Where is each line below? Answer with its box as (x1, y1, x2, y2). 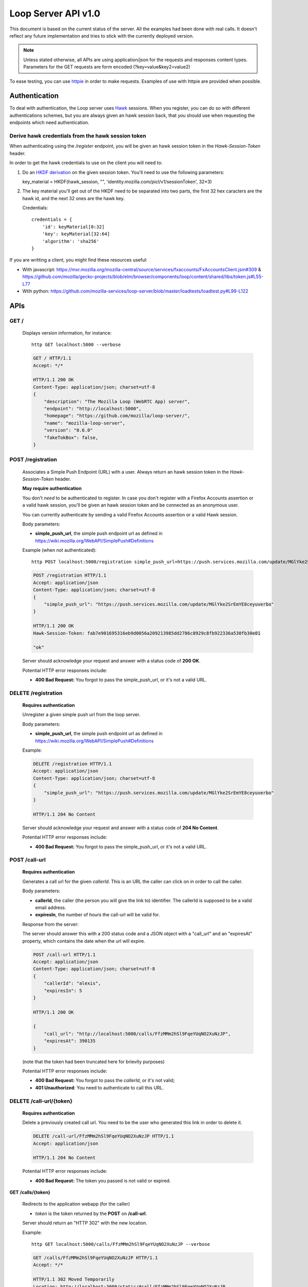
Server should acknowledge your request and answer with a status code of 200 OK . (22, 658, 201, 664)
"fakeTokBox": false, (44, 434, 99, 440)
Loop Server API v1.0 (9, 8, 101, 19)
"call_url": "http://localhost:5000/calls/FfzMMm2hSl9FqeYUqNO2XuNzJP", (44, 1031, 231, 1037)
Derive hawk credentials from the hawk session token (9, 132, 146, 139)
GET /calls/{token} (9, 1189, 51, 1195)
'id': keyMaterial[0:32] (42, 224, 105, 230)
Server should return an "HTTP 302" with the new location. (22, 1220, 147, 1226)
